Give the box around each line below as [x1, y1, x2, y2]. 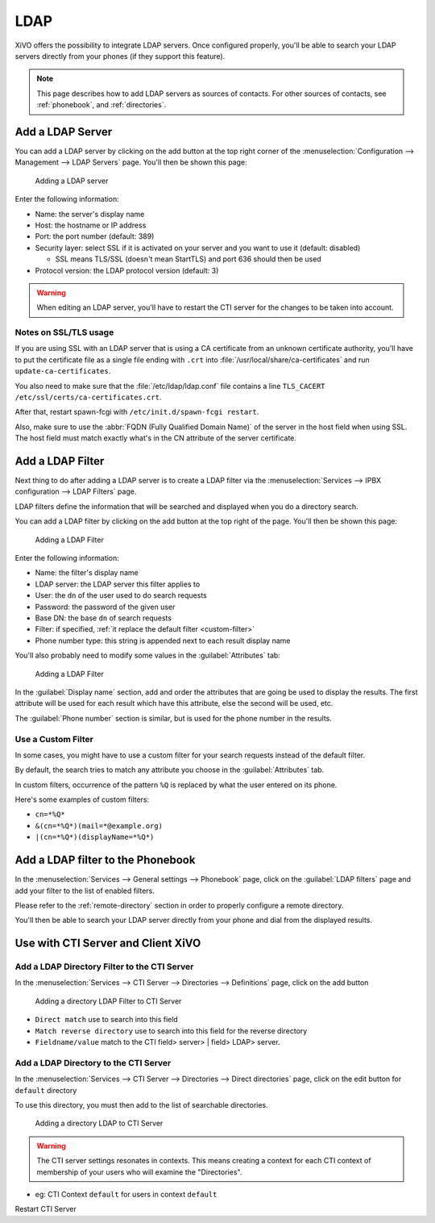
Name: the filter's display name [35, 568, 139, 578]
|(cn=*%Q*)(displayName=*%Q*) [35, 833, 155, 842]
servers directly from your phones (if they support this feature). [14, 51, 226, 61]
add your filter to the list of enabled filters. [14, 886, 155, 895]
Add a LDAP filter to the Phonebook [14, 854, 196, 867]
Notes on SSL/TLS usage [14, 327, 114, 338]
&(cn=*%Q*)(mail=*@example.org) [35, 821, 163, 830]
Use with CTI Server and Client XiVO [14, 937, 201, 950]
